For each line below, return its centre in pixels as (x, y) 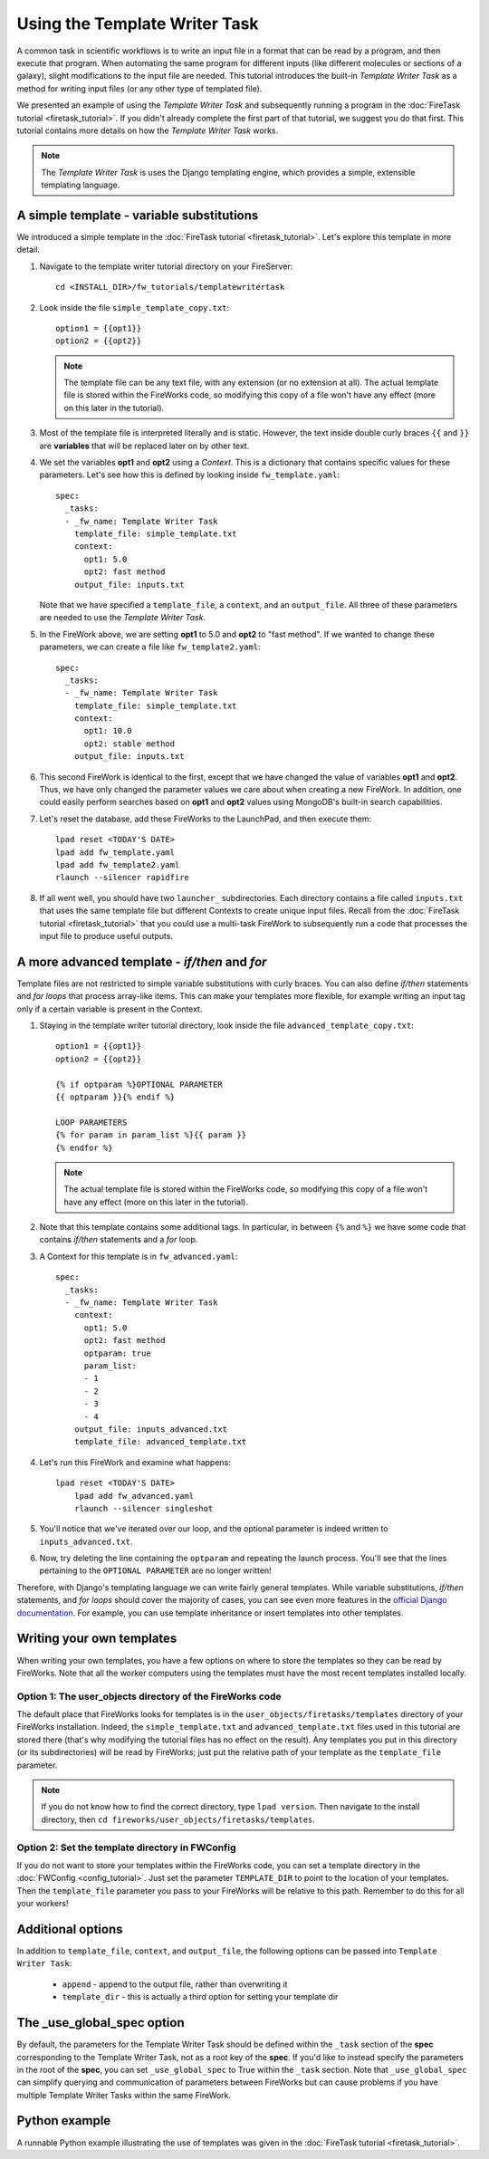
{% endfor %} (84, 1147)
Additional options (70, 1929)
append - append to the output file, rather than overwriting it (175, 1984)
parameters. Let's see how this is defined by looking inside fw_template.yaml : (189, 475)
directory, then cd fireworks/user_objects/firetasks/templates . (178, 1819)
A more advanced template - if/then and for (142, 961)
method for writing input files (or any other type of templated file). (139, 88)
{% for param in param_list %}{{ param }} (151, 1135)
